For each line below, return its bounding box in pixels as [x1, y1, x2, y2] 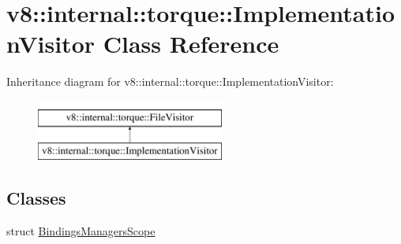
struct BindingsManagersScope [6, 223, 156, 239]
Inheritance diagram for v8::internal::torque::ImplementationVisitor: [6, 73, 334, 90]
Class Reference [103, 28, 279, 60]
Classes [6, 186, 66, 210]
